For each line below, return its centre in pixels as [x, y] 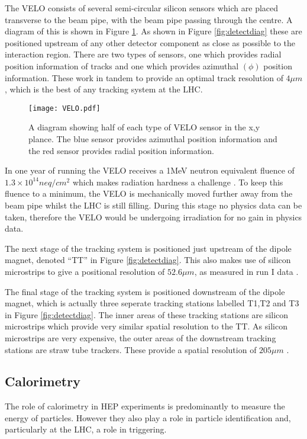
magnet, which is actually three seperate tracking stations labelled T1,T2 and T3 [152, 303]
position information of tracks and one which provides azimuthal [122, 65]
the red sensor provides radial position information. [121, 150]
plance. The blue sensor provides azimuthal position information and [153, 139]
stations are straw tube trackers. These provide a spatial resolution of [131, 349]
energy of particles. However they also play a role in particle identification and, [148, 417]
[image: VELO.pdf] [64, 108]
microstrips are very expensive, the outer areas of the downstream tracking [140, 337]
